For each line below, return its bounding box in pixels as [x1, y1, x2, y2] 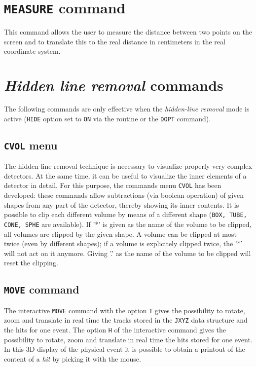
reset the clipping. [4, 257, 58, 268]
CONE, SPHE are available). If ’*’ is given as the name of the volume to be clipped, [4, 219, 252, 229]
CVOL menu [4, 137, 58, 152]
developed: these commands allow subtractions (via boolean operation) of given [4, 190, 244, 200]
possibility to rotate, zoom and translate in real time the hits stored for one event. [4, 334, 253, 344]
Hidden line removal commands [4, 75, 223, 96]
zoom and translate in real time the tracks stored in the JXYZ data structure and [4, 315, 248, 325]
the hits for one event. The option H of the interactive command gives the [4, 325, 226, 334]
